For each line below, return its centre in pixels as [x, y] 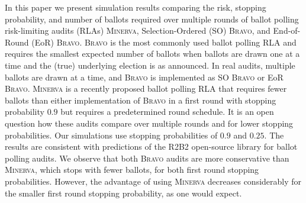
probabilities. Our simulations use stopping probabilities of [111, 135]
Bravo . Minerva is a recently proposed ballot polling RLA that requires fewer [146, 88]
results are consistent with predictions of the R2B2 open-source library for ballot [151, 146]
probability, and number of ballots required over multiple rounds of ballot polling [152, 19]
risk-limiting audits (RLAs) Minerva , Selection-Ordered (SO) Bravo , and [138, 30]
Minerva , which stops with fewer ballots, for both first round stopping [132, 170]
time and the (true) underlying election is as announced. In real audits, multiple [150, 65]
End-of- [287, 30]
